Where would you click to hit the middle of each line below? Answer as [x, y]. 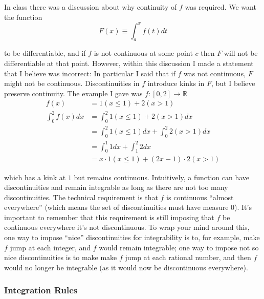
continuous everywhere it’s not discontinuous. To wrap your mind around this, [127, 227]
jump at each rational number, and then [188, 257]
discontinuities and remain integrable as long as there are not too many [116, 187]
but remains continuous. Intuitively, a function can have [162, 177]
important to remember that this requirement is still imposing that [109, 217]
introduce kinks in [176, 83]
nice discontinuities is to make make [61, 257]
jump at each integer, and [50, 247]
